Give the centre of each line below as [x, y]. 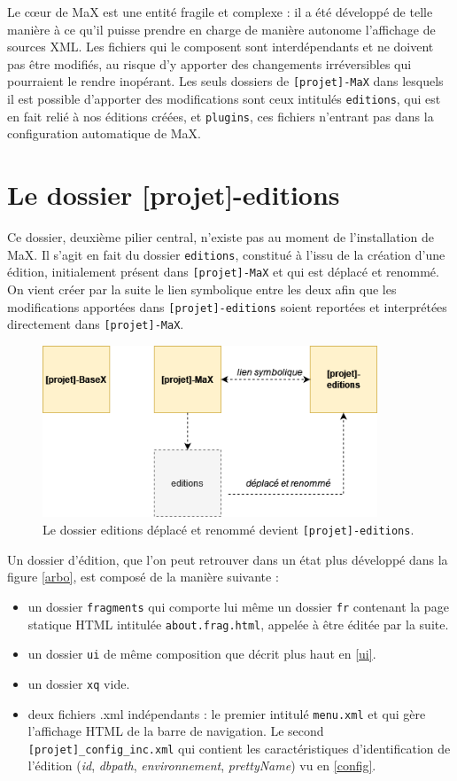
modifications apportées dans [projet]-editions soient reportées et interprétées [227, 306]
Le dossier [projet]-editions [174, 195]
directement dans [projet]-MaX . [96, 324]
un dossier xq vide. [79, 683]
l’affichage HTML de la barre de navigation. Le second [176, 731]
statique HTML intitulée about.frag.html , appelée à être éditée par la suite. [238, 624]
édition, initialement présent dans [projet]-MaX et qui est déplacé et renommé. [223, 272]
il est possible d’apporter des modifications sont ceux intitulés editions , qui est [224, 99]
